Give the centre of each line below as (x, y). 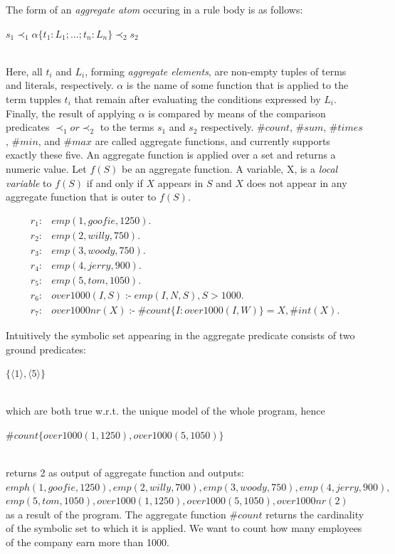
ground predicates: (46, 349)
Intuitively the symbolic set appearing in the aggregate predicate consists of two (180, 335)
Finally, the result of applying (70, 113)
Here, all (24, 71)
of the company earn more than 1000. (88, 542)
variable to (29, 182)
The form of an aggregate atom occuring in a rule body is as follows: (154, 9)
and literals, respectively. (60, 85)
